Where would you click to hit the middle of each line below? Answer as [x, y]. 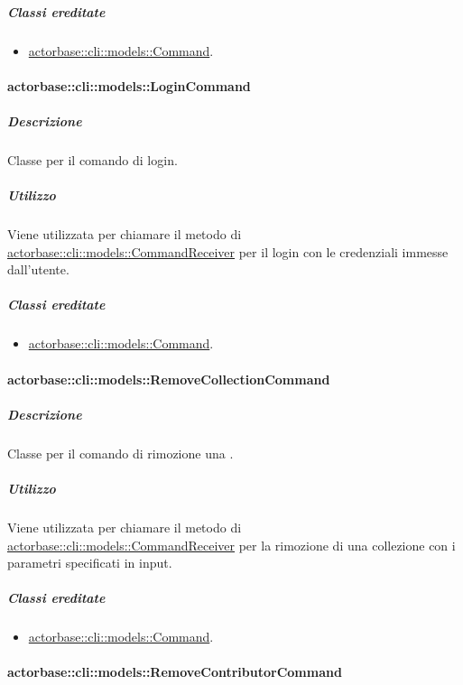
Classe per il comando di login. [93, 159]
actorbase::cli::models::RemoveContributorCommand [175, 672]
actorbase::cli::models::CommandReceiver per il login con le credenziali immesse [228, 251]
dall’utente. [38, 269]
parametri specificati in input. [90, 563]
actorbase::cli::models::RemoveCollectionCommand [169, 379]
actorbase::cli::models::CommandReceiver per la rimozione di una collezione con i [231, 545]
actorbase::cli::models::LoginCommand [129, 85]
